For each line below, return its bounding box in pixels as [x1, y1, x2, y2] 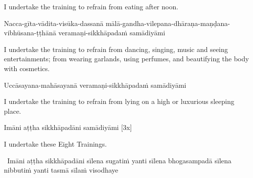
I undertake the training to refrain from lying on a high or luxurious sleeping [4, 96, 234, 106]
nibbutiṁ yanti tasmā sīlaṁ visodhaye [4, 165, 118, 175]
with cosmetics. [4, 63, 50, 73]
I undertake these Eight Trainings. [4, 138, 107, 149]
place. [4, 105, 21, 116]
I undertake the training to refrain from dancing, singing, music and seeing [4, 44, 228, 54]
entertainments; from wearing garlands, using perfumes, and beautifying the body [4, 53, 249, 64]
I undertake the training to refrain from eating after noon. [4, 1, 179, 11]
